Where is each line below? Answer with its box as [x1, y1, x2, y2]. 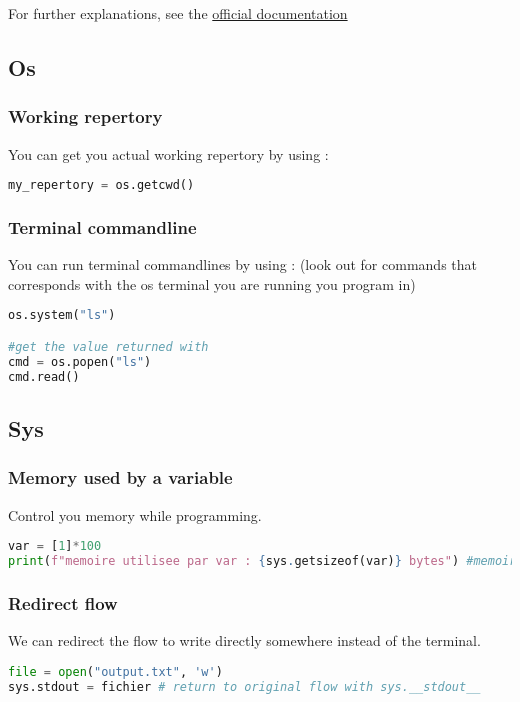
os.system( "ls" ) [8, 308, 116, 323]
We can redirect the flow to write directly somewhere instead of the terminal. [8, 630, 481, 651]
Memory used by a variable [8, 465, 233, 490]
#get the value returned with [8, 340, 209, 354]
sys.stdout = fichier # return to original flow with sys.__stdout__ [8, 679, 481, 694]
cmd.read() [8, 369, 80, 384]
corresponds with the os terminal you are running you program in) [8, 273, 416, 294]
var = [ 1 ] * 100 [8, 539, 102, 554]
